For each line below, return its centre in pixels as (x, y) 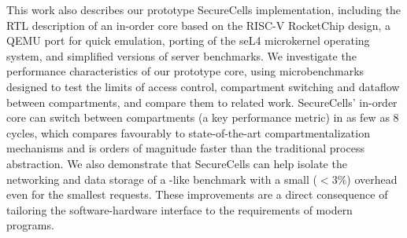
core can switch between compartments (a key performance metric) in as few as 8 (203, 117)
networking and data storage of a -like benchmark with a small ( (162, 179)
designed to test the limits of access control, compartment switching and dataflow (203, 86)
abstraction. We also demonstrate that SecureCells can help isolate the (177, 163)
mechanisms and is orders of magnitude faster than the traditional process (185, 148)
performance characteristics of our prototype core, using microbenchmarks (185, 71)
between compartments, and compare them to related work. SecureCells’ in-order (202, 102)
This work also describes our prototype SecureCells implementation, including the (204, 9)
